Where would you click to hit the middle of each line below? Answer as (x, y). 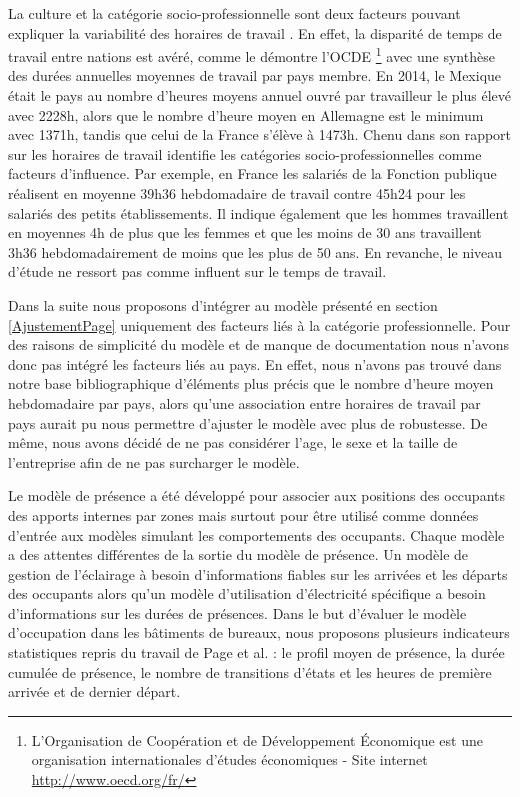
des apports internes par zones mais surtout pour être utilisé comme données (243, 514)
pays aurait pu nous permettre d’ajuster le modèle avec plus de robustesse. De (248, 422)
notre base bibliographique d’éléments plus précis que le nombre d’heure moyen (251, 383)
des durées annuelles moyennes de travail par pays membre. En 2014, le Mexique (255, 75)
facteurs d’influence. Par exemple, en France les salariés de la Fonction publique (252, 173)
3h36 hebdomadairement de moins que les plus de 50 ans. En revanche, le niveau (255, 251)
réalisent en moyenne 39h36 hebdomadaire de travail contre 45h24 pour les (237, 193)
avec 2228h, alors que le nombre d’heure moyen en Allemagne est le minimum (246, 114)
